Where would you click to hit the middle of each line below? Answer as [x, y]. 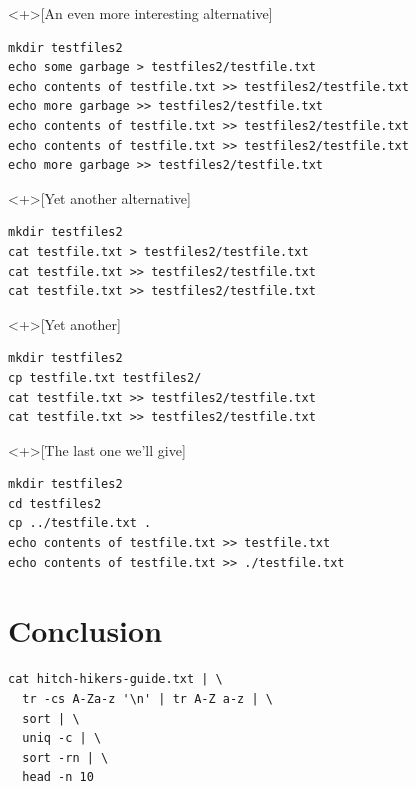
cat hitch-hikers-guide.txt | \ [115, 679]
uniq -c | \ [62, 738]
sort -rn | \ [65, 757]
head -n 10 [58, 777]
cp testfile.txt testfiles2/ [105, 377]
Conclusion [85, 630]
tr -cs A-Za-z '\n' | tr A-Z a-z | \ [147, 698]
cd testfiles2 [55, 503]
